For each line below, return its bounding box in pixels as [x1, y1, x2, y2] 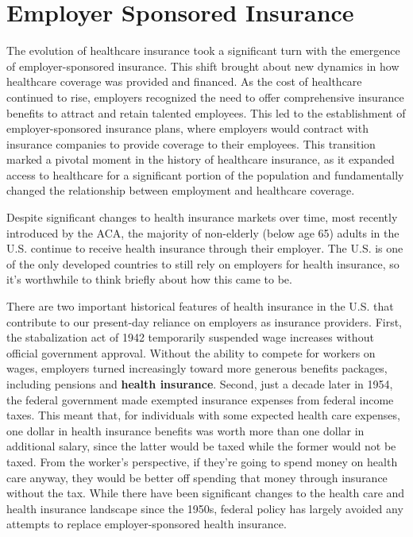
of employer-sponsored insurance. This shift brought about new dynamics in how [6, 57, 399, 74]
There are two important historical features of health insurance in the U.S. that [6, 298, 394, 315]
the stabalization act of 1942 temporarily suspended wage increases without [6, 329, 374, 346]
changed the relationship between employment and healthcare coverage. [6, 182, 355, 199]
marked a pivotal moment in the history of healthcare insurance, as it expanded [6, 151, 395, 168]
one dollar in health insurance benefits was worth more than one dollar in [6, 422, 365, 438]
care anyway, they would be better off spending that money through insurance [6, 469, 388, 485]
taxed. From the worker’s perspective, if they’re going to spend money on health [6, 453, 398, 469]
